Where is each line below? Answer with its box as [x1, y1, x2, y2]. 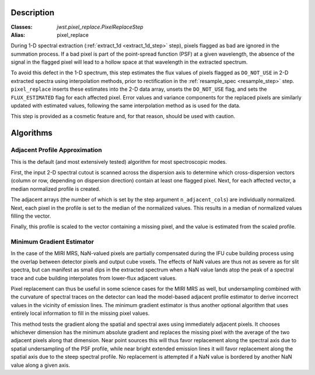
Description [10, 8, 55, 18]
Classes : [10, 23, 33, 30]
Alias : [10, 31, 26, 38]
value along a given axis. [10, 362, 70, 369]
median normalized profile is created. [10, 185, 100, 192]
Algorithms [10, 128, 52, 138]
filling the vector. [10, 212, 51, 219]
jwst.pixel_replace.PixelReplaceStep [57, 23, 143, 30]
